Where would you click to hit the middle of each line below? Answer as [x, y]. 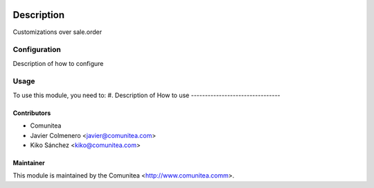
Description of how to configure [58, 63]
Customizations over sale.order [57, 32]
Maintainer [29, 162]
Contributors [32, 113]
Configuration [37, 50]
